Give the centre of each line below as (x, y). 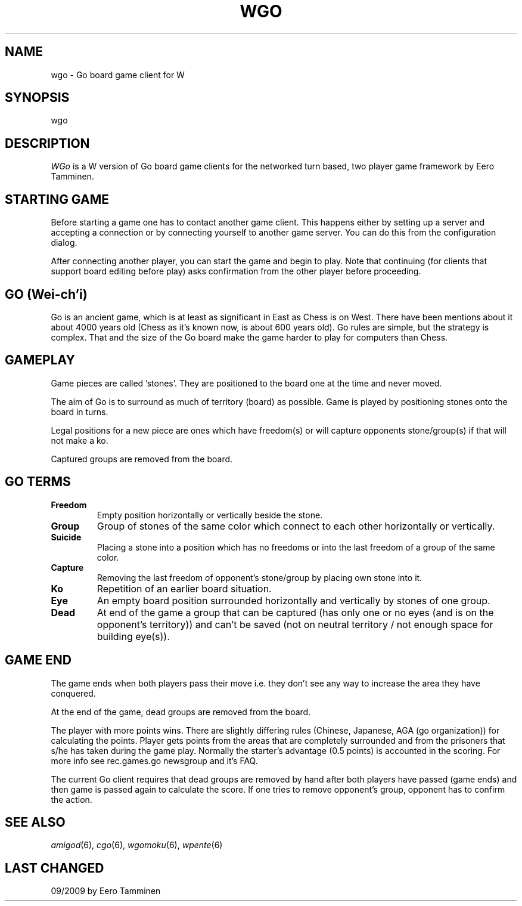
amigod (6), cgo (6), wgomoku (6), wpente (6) (137, 845)
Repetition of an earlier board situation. (184, 588)
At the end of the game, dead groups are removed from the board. (181, 712)
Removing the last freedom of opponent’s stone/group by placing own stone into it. (260, 577)
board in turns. (80, 412)
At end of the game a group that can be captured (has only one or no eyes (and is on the (295, 612)
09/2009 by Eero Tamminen (106, 891)
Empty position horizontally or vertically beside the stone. (210, 515)
